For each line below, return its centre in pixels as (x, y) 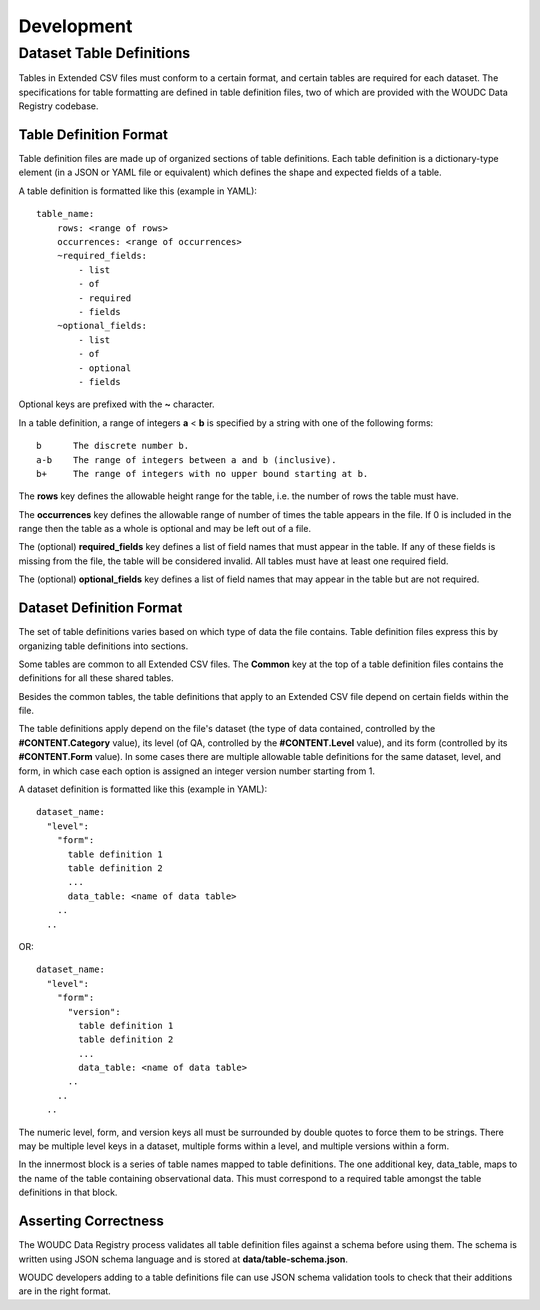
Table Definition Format (93, 134)
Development (75, 26)
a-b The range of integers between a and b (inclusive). (186, 459)
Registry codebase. (58, 106)
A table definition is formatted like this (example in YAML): (137, 191)
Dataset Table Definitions (104, 53)
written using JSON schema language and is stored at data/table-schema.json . (183, 1259)
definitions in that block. (68, 1192)
